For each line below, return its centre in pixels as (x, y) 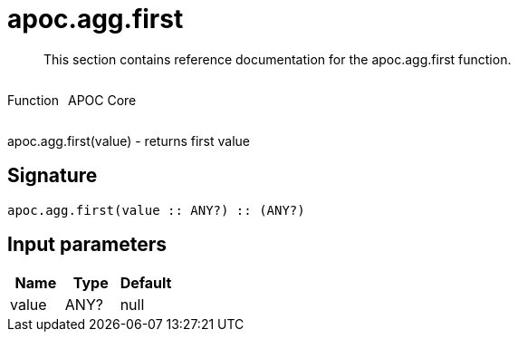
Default (146, 283)
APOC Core (102, 100)
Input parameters (87, 245)
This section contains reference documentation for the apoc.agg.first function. (278, 59)
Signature (53, 176)
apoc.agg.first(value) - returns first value (129, 140)
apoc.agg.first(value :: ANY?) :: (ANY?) (156, 210)
